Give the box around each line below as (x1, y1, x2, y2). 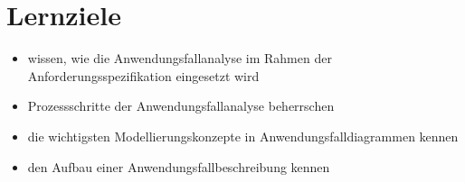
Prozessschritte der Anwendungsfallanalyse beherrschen (27, 96, 335, 115)
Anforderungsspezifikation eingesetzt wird (27, 66, 260, 85)
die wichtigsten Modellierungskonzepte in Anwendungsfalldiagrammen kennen (27, 126, 459, 145)
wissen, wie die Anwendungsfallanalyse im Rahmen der (27, 49, 332, 68)
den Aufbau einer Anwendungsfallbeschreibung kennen (27, 157, 330, 176)
